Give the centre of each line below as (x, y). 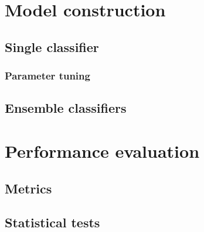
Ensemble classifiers (66, 108)
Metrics (28, 188)
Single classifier (52, 46)
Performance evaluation (102, 150)
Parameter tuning (47, 76)
